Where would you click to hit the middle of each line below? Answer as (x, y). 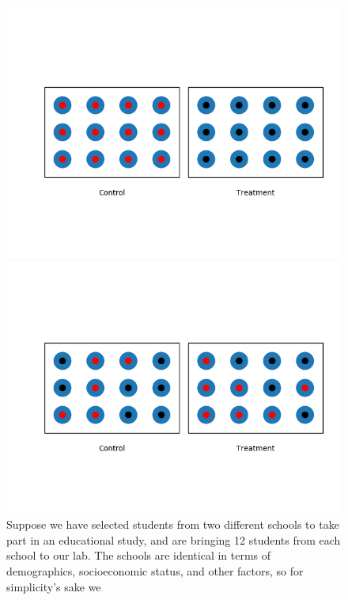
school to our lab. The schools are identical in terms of (139, 555)
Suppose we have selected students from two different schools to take (173, 524)
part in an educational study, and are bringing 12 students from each (174, 539)
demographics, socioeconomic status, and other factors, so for (155, 570)
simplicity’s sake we (54, 586)
